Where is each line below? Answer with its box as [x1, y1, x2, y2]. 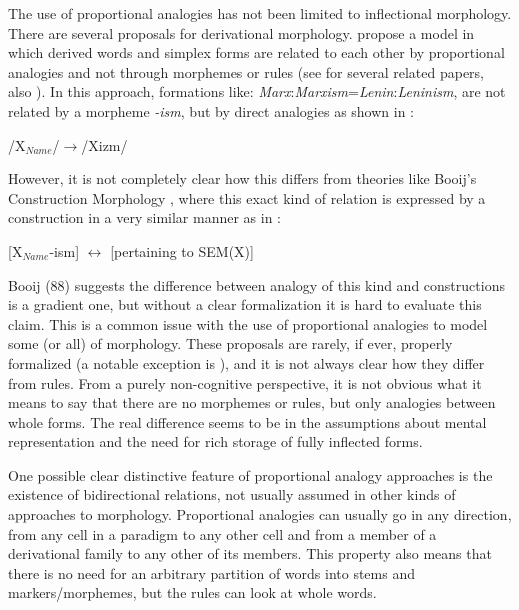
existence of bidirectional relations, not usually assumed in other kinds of [8, 484, 456, 505]
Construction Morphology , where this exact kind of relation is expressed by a [8, 187, 486, 208]
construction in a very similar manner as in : [8, 207, 281, 228]
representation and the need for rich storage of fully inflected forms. [8, 431, 423, 452]
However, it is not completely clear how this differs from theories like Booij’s [8, 168, 477, 189]
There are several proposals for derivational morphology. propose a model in [8, 22, 475, 43]
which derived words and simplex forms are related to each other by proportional [8, 42, 505, 63]
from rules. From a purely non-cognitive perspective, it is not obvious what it [8, 372, 482, 393]
